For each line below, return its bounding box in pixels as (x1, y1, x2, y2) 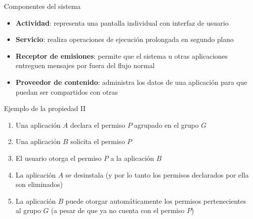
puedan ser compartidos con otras (15, 86, 118, 97)
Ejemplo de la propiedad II (4, 103, 86, 113)
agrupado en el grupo (134, 119, 199, 130)
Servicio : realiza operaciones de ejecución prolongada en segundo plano (15, 34, 234, 44)
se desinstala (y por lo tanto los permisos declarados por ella (65, 169, 249, 180)
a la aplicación (110, 152, 154, 163)
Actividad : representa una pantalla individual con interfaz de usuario (15, 17, 229, 28)
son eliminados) (15, 179, 63, 189)
